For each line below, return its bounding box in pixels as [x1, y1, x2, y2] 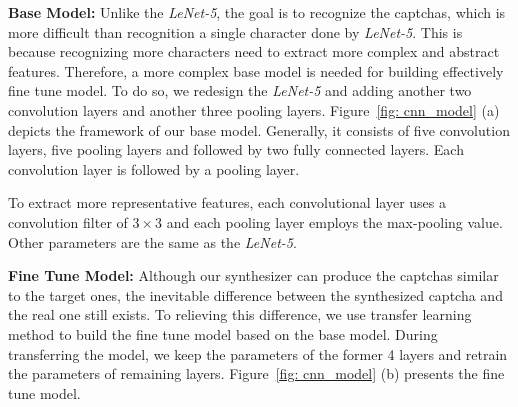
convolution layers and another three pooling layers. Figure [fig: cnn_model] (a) [8, 99, 500, 120]
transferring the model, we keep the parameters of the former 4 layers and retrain [8, 343, 508, 364]
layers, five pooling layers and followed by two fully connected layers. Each [8, 139, 464, 160]
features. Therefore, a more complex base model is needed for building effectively [8, 60, 504, 81]
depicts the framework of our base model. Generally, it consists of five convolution [8, 119, 510, 140]
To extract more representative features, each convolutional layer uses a [8, 192, 446, 213]
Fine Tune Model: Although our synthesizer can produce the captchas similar [8, 265, 499, 286]
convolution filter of [8, 211, 128, 232]
